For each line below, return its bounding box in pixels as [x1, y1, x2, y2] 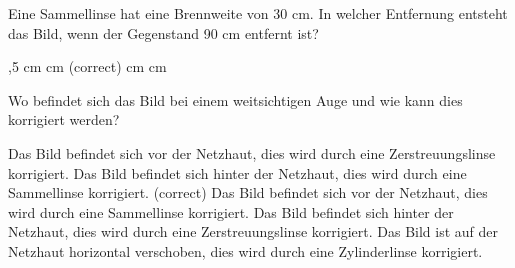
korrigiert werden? [8, 109, 120, 130]
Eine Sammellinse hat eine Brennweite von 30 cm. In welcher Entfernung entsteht [8, 3, 508, 23]
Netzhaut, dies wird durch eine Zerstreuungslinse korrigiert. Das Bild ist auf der [8, 221, 499, 242]
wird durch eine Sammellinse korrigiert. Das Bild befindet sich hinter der [8, 201, 454, 222]
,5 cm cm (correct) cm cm [8, 56, 167, 77]
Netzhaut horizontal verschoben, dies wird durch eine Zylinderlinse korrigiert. [8, 240, 483, 261]
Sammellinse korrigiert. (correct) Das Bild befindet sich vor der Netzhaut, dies [8, 182, 488, 203]
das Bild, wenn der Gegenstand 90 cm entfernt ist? [8, 22, 319, 43]
